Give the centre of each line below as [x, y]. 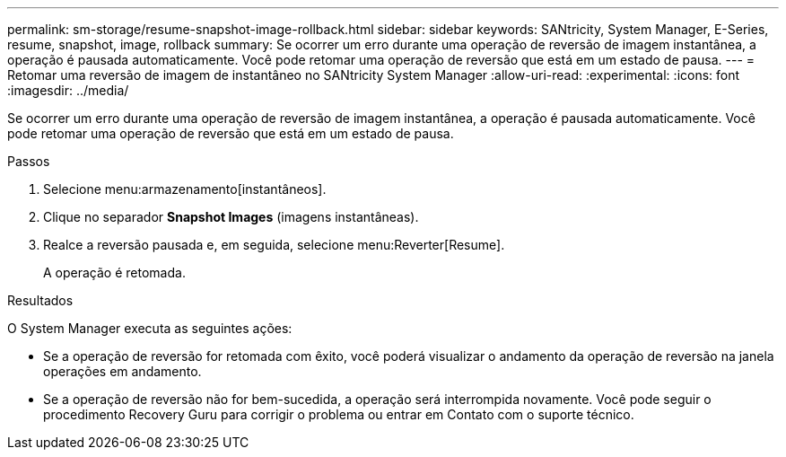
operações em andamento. [122, 371]
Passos [29, 161]
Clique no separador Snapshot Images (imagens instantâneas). [231, 217]
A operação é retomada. [114, 272]
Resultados [40, 300]
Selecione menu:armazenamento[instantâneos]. [185, 189]
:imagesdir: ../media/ [68, 90]
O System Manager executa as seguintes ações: [150, 328]
